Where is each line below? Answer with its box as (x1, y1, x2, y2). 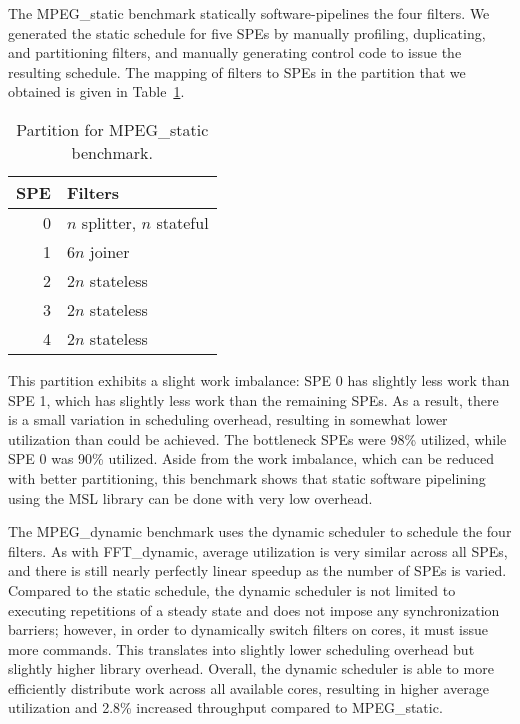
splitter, (81, 210, 137, 234)
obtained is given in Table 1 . (8, 81, 185, 102)
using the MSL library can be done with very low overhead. (8, 487, 373, 508)
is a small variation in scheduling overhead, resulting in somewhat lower (8, 409, 448, 430)
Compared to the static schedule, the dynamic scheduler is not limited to (8, 579, 456, 600)
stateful (156, 210, 209, 234)
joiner (89, 239, 130, 263)
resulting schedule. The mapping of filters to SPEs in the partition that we (8, 61, 466, 82)
